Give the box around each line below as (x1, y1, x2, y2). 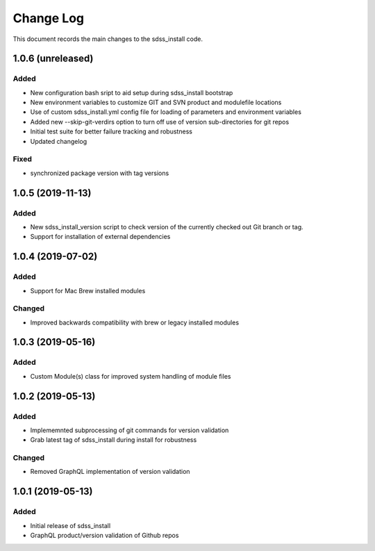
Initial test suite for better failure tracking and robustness (30, 127, 192, 135)
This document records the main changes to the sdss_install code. (12, 35, 203, 43)
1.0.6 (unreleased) (12, 53, 94, 65)
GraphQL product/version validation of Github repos (30, 532, 179, 540)
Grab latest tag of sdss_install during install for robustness (30, 436, 197, 444)
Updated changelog (30, 137, 87, 145)
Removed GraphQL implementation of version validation (30, 468, 190, 476)
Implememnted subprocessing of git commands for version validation (30, 426, 229, 434)
